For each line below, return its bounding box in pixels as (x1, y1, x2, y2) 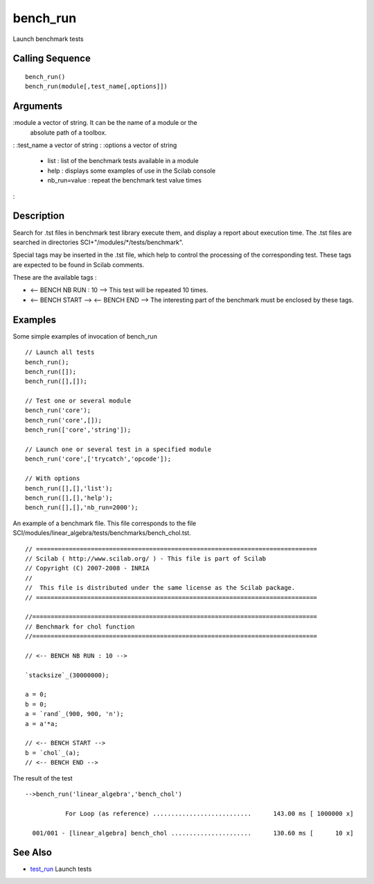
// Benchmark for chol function (25, 622, 135, 631)
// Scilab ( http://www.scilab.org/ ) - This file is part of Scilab (25, 554, 267, 562)
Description (12, 210, 65, 222)
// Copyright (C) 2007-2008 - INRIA (25, 564, 150, 572)
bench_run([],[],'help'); (25, 494, 114, 502)
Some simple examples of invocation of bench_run (12, 332, 157, 340)
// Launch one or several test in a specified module (25, 445, 211, 454)
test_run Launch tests (30, 865, 92, 874)
